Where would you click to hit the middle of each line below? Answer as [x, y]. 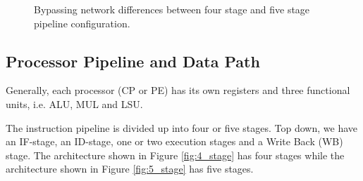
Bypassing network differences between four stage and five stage [172, 9]
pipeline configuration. [82, 23]
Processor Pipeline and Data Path [133, 61]
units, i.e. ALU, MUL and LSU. [74, 103]
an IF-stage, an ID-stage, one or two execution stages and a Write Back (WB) [174, 141]
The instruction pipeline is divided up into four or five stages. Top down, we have [181, 127]
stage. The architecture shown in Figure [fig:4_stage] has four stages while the [175, 155]
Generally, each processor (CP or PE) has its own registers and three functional [178, 90]
